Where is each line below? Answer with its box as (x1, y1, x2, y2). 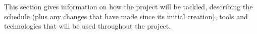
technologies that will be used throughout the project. (4, 21, 171, 31)
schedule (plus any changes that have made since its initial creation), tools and (4, 11, 248, 21)
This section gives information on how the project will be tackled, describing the (4, 1, 253, 11)
